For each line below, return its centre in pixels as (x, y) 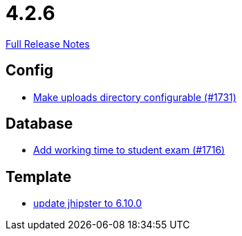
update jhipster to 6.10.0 (88, 203)
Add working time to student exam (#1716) (129, 150)
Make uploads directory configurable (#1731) (135, 97)
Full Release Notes (48, 44)
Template (39, 176)
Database (39, 124)
